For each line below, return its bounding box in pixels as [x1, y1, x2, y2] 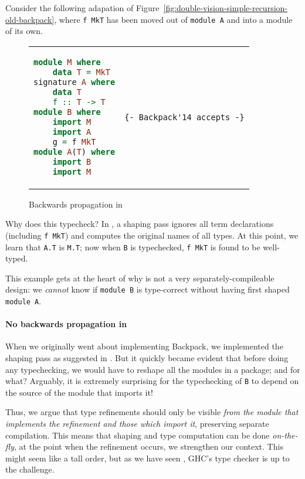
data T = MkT [52, 67, 110, 77]
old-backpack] [5, 13, 55, 25]
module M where [33, 57, 101, 67]
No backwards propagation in [5, 318, 127, 330]
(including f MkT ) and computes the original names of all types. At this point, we [5, 229, 299, 241]
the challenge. [5, 463, 55, 475]
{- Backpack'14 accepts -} [124, 112, 245, 122]
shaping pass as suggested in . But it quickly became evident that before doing [5, 352, 289, 364]
